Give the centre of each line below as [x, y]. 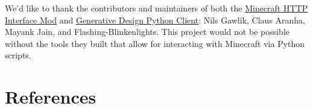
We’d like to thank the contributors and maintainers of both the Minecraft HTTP [156, 8]
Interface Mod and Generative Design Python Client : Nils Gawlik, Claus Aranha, [155, 20]
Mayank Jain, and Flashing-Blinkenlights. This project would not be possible [147, 32]
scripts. [18, 55]
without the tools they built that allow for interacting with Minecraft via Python [155, 43]
